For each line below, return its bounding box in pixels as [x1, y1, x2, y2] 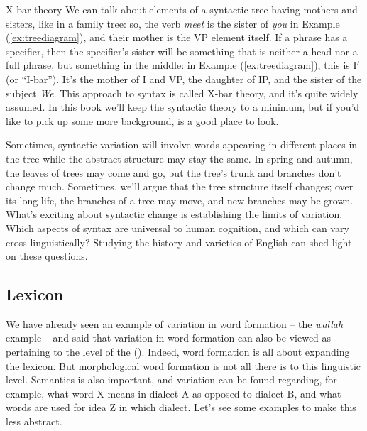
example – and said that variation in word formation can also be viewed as [6, 330, 332, 345]
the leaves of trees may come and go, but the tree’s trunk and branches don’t [6, 165, 341, 180]
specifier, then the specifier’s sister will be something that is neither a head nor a [6, 43, 358, 58]
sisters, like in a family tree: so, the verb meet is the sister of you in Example [6, 16, 340, 31]
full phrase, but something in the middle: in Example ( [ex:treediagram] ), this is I [6, 58, 357, 72]
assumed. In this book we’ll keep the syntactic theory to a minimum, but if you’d [6, 99, 360, 114]
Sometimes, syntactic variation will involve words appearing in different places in [6, 137, 358, 152]
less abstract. [6, 414, 62, 429]
